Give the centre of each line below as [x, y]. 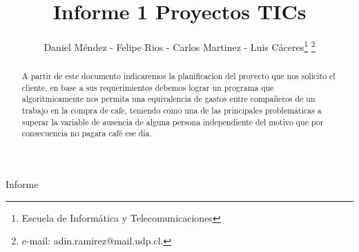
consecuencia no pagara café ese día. [87, 133]
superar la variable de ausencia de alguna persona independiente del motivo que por [173, 122]
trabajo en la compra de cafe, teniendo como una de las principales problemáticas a [172, 111]
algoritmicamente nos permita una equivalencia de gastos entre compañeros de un [168, 99]
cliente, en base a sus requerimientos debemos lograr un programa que [148, 87]
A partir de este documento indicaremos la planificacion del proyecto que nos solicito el [178, 76]
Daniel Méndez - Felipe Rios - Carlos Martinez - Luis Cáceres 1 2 [179, 46]
